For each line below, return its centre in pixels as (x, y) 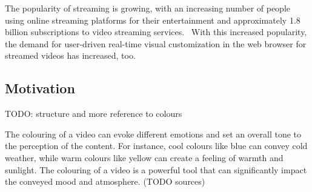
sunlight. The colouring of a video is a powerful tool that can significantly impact (156, 169)
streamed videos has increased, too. (70, 55)
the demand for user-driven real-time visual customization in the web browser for (156, 43)
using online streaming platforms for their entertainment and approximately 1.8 (153, 20)
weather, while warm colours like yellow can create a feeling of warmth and (144, 157)
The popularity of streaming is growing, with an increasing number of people (148, 8)
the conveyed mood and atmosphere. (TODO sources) (105, 181)
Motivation (40, 88)
